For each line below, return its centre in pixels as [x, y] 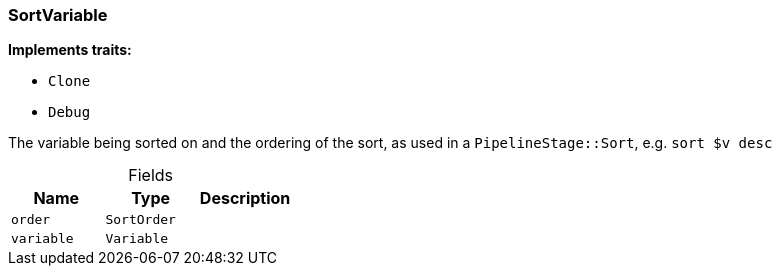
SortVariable [58, 15]
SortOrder [140, 220]
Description [245, 198]
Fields [151, 175]
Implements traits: [70, 50]
